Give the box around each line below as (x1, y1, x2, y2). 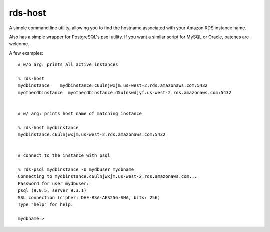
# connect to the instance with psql (18, 153, 111, 158)
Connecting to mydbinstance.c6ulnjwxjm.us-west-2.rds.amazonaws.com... (18, 174, 197, 179)
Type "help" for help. (18, 201, 74, 207)
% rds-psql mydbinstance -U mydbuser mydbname (18, 166, 134, 172)
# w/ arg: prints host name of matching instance (18, 110, 142, 116)
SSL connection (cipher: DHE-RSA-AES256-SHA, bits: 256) (18, 195, 161, 200)
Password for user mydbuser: (18, 180, 89, 186)
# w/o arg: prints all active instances (18, 62, 118, 67)
